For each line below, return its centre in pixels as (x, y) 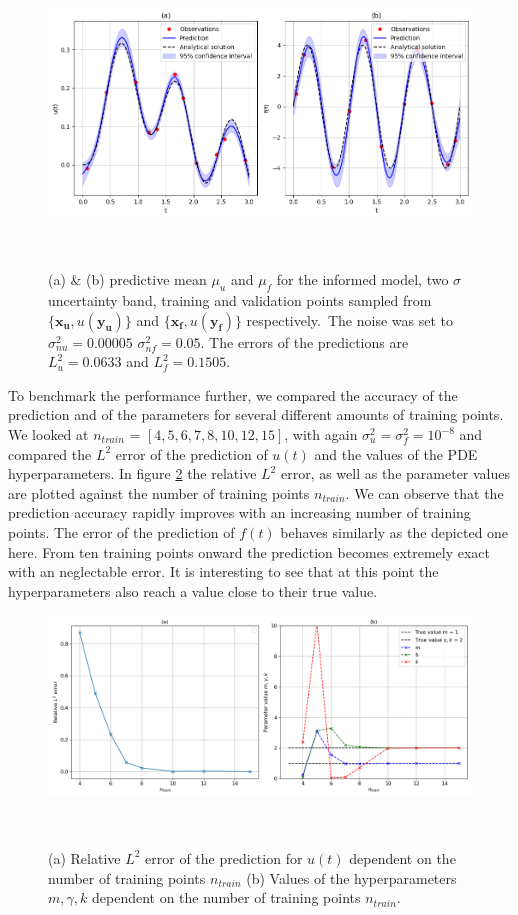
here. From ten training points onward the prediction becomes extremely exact (249, 551)
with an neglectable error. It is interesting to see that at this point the (223, 571)
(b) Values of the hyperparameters (351, 877)
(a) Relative (84, 857)
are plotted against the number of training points (159, 492)
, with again (321, 434)
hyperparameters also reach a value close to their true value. (193, 590)
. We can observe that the (424, 492)
